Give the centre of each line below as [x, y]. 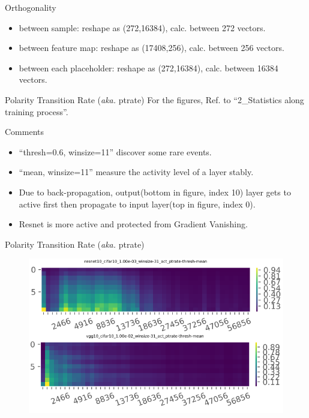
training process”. [37, 111]
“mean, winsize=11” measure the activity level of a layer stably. [136, 172]
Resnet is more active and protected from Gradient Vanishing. [133, 224]
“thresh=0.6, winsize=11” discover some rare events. [115, 151]
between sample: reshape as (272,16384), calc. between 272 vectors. [142, 27]
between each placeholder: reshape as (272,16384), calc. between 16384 [148, 67]
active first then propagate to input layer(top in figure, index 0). [137, 204]
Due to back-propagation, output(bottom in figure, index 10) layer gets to [155, 192]
